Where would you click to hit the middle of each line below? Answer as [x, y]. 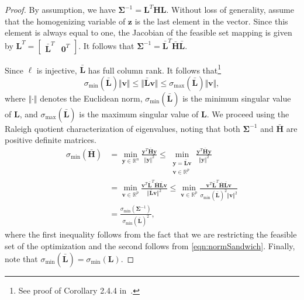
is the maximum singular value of [139, 114]
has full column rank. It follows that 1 [155, 69]
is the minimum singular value [237, 98]
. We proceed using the [248, 114]
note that [21, 258]
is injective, [57, 70]
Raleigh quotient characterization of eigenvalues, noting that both [122, 128]
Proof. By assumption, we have [60, 9]
